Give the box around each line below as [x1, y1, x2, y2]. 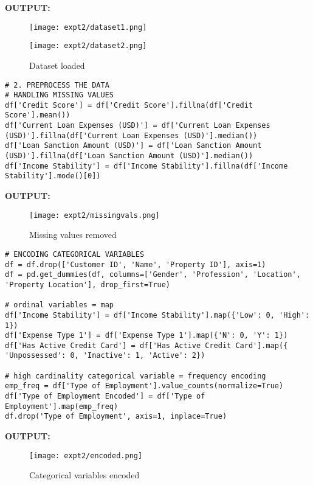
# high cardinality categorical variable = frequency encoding [5, 371, 266, 380]
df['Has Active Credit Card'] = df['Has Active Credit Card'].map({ [5, 341, 288, 350]
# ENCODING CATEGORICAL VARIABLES [5, 249, 145, 259]
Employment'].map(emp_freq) [5, 402, 119, 411]
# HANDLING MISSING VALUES [5, 91, 114, 100]
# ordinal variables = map [5, 301, 114, 310]
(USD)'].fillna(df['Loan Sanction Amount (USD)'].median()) [5, 152, 253, 161]
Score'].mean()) [5, 111, 71, 120]
